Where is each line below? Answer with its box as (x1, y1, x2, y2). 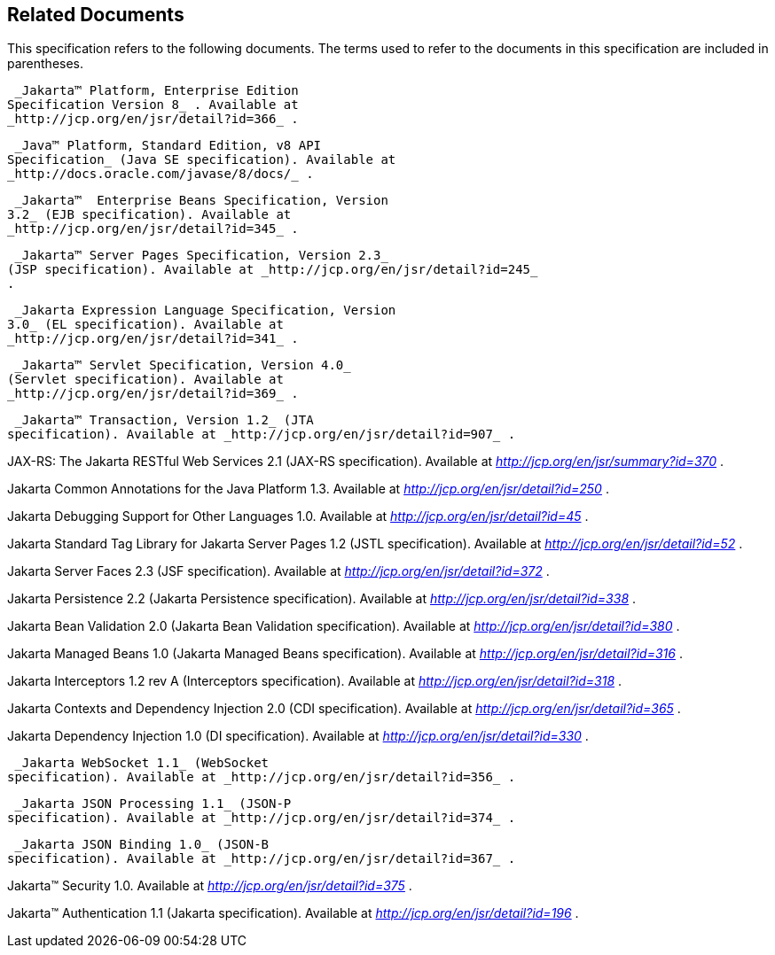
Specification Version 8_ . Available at (7, 97, 299, 113)
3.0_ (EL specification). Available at (7, 317, 284, 332)
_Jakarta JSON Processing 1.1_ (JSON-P (14, 796, 292, 811)
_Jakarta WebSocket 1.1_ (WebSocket (14, 756, 270, 771)
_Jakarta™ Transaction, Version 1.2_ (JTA (14, 413, 314, 428)
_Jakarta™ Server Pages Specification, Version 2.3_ (14, 248, 388, 263)
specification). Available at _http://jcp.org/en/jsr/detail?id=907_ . (7, 427, 516, 442)
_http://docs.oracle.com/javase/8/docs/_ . (7, 167, 314, 182)
